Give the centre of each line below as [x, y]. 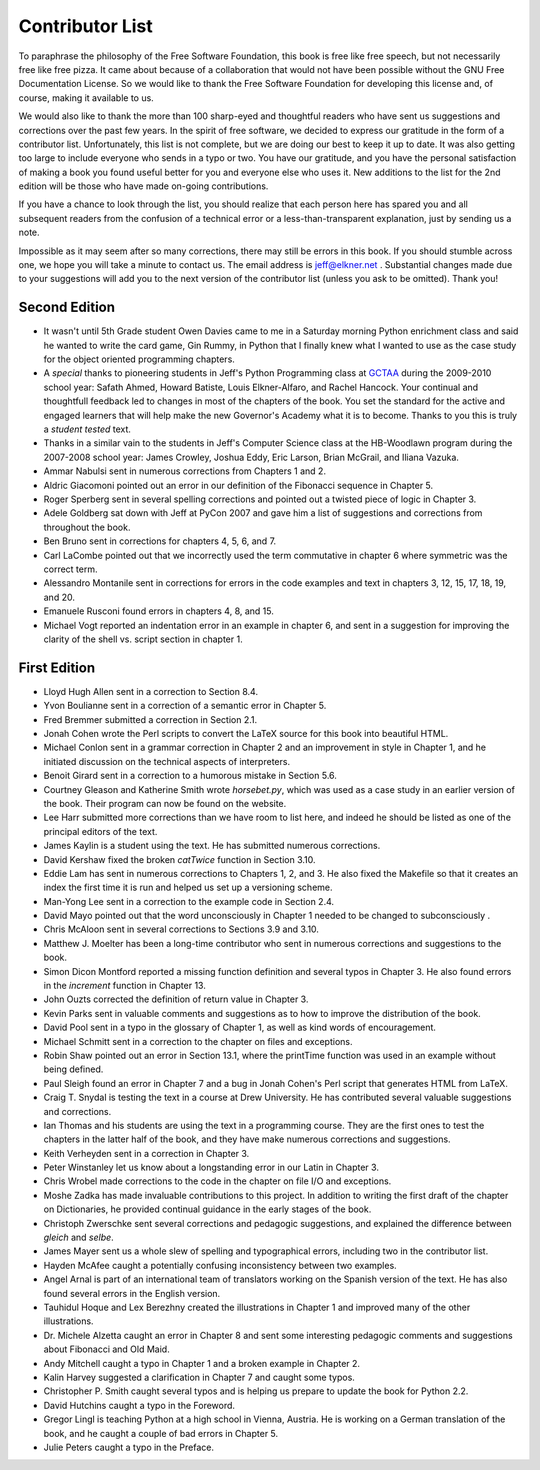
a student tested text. [87, 429]
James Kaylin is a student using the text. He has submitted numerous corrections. [212, 846]
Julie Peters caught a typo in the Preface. [129, 1447]
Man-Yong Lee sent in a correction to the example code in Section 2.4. [189, 901]
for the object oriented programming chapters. [139, 359]
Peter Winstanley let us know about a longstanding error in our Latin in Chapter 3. [211, 1167]
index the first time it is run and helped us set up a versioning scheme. [188, 887]
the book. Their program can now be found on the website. [165, 803]
